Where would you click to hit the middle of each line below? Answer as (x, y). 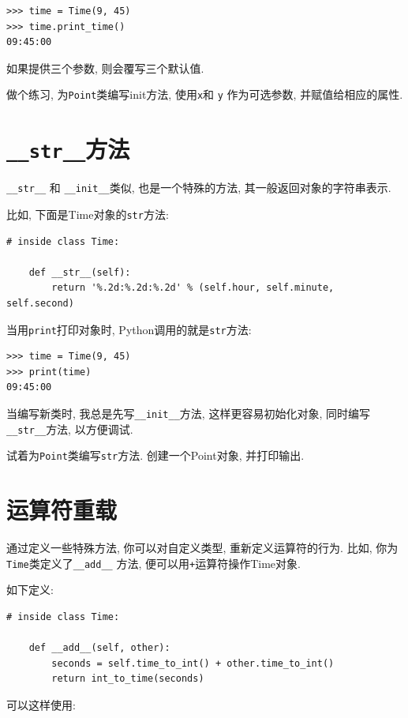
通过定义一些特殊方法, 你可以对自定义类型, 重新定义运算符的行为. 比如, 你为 (202, 548)
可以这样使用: (41, 704)
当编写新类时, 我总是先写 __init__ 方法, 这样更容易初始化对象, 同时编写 (188, 413)
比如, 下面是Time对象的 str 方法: (88, 214)
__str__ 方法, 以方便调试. (70, 429)
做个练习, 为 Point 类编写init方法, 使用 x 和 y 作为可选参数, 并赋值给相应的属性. (205, 94)
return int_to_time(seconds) (128, 679)
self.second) (40, 303)
